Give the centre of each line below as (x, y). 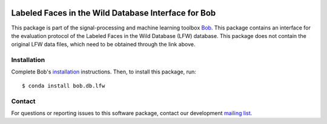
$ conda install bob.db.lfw (64, 85)
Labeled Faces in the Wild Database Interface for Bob (114, 13)
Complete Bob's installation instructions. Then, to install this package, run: (104, 72)
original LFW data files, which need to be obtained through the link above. (103, 45)
